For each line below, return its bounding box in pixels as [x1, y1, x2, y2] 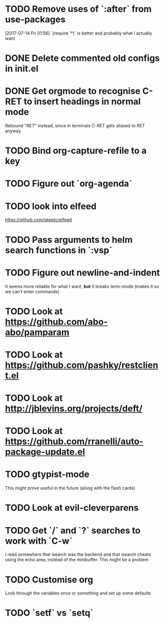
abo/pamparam [5, 326, 70, 338]
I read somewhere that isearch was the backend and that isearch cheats [5, 552, 151, 558]
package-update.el [5, 446, 85, 458]
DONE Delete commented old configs [5, 53, 160, 64]
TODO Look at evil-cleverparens [5, 503, 139, 513]
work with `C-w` [5, 535, 73, 546]
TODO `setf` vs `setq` [5, 607, 94, 619]
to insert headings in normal [24, 96, 141, 107]
